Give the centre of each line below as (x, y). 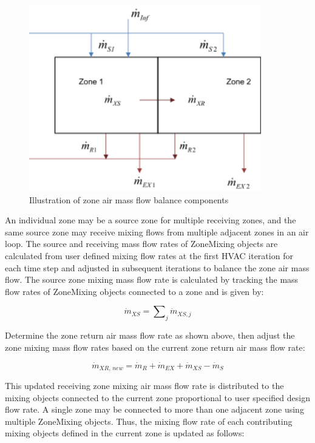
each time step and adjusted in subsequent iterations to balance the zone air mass (157, 267)
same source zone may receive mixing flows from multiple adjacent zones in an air (157, 232)
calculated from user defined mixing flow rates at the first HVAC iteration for (149, 256)
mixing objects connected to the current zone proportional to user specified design (157, 397)
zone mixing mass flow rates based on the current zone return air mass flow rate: (155, 347)
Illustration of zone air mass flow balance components (129, 199)
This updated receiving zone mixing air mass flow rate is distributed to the (144, 386)
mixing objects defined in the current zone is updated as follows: (125, 433)
